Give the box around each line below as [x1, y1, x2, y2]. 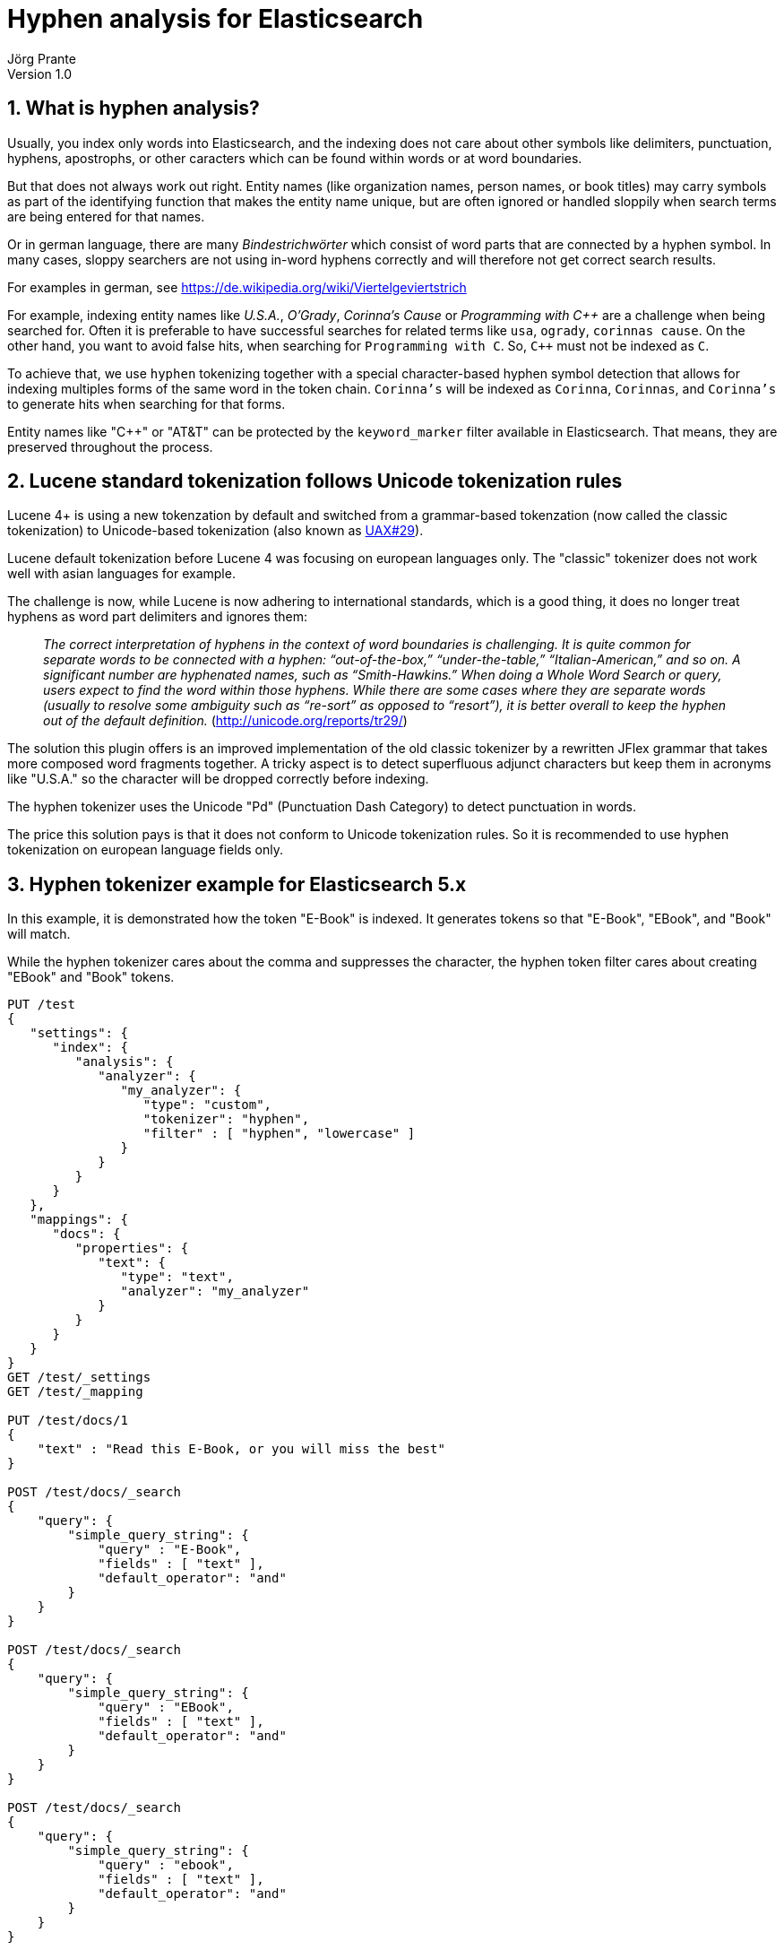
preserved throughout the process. [7, 438, 213, 455]
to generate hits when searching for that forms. [7, 395, 286, 412]
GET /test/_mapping [7, 1384, 143, 1400]
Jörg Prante [7, 50, 76, 66]
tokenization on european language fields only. [7, 842, 283, 858]
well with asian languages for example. [7, 566, 236, 582]
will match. [7, 926, 71, 942]
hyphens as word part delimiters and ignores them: [7, 609, 307, 625]
